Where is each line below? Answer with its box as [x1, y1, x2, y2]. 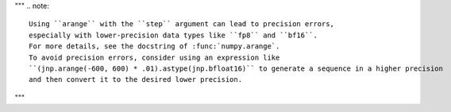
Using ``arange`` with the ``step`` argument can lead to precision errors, [29, 20, 335, 29]
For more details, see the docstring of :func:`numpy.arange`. [29, 42, 280, 51]
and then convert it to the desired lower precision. [29, 75, 242, 84]
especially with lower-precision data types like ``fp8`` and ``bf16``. [29, 30, 318, 40]
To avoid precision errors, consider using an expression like [29, 52, 280, 62]
